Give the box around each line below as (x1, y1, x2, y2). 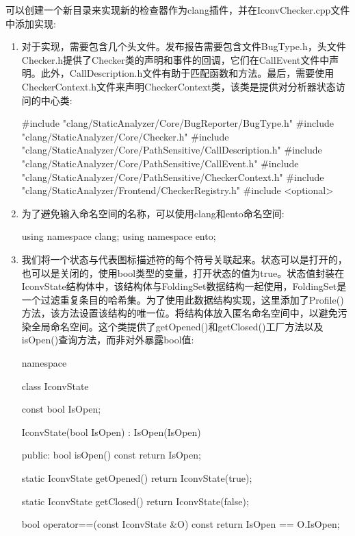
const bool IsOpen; (21, 402, 101, 416)
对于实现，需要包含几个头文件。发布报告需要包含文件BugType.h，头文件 (21, 39, 346, 53)
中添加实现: (5, 16, 56, 30)
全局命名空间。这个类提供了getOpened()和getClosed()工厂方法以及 (31, 319, 324, 333)
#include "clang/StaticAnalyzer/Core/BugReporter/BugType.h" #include (21, 116, 334, 130)
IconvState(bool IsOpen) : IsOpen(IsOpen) (21, 424, 201, 439)
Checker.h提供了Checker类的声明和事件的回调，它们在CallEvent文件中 (21, 52, 330, 66)
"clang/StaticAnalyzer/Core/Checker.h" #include (21, 129, 229, 143)
